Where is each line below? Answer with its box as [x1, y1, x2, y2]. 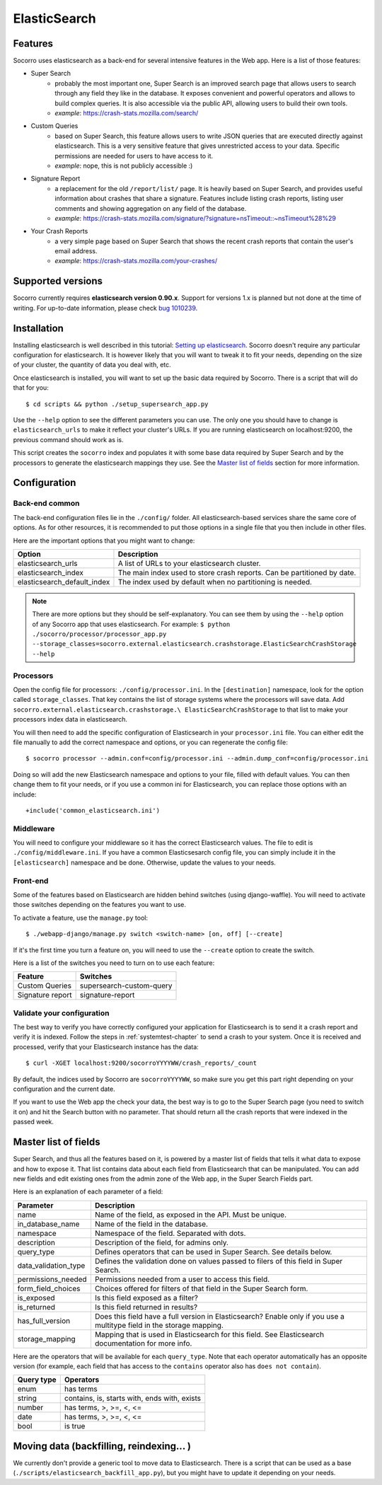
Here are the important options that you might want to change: [13, 536, 195, 545]
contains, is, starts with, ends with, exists [64, 1394, 202, 1404]
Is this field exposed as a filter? [94, 1293, 198, 1302]
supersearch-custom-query [79, 981, 173, 990]
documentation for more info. [94, 1338, 192, 1348]
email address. [54, 247, 98, 255]
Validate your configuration [13, 1008, 110, 1018]
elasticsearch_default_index [17, 577, 110, 587]
